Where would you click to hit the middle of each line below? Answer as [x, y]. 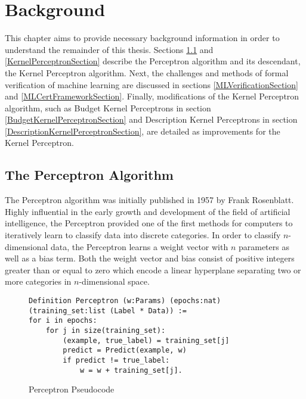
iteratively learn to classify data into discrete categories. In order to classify [143, 235]
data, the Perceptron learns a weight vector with [140, 246]
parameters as [264, 246]
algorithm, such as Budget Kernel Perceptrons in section [108, 107]
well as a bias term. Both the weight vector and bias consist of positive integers [150, 258]
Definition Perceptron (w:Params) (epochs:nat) [125, 301]
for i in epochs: [63, 321]
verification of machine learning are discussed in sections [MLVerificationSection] [152, 84]
